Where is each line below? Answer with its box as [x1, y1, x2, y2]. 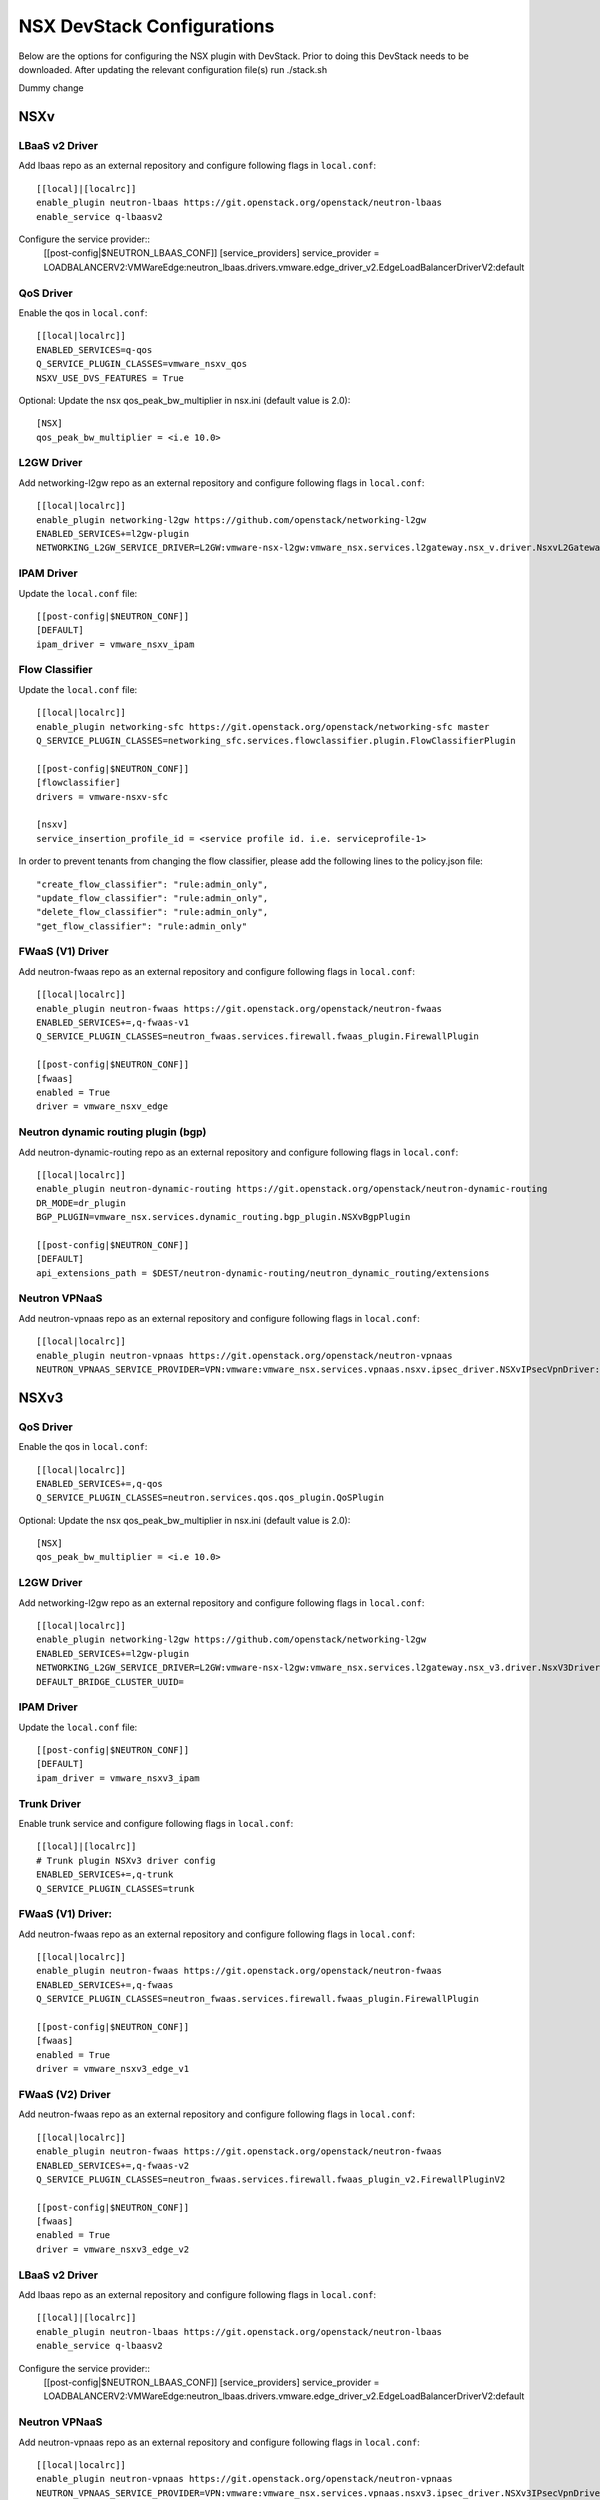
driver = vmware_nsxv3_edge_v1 [36, 2063, 190, 2075]
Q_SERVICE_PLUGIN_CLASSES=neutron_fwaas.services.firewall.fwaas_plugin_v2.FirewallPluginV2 [36, 2173, 506, 2185]
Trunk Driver [18, 1796, 82, 1810]
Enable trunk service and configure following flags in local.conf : [18, 1818, 294, 1829]
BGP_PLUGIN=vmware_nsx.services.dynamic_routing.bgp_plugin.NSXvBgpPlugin [36, 1211, 411, 1223]
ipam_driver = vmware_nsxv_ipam [36, 638, 195, 650]
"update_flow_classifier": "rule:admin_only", [36, 892, 269, 904]
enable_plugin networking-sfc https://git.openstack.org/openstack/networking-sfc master [36, 721, 490, 732]
